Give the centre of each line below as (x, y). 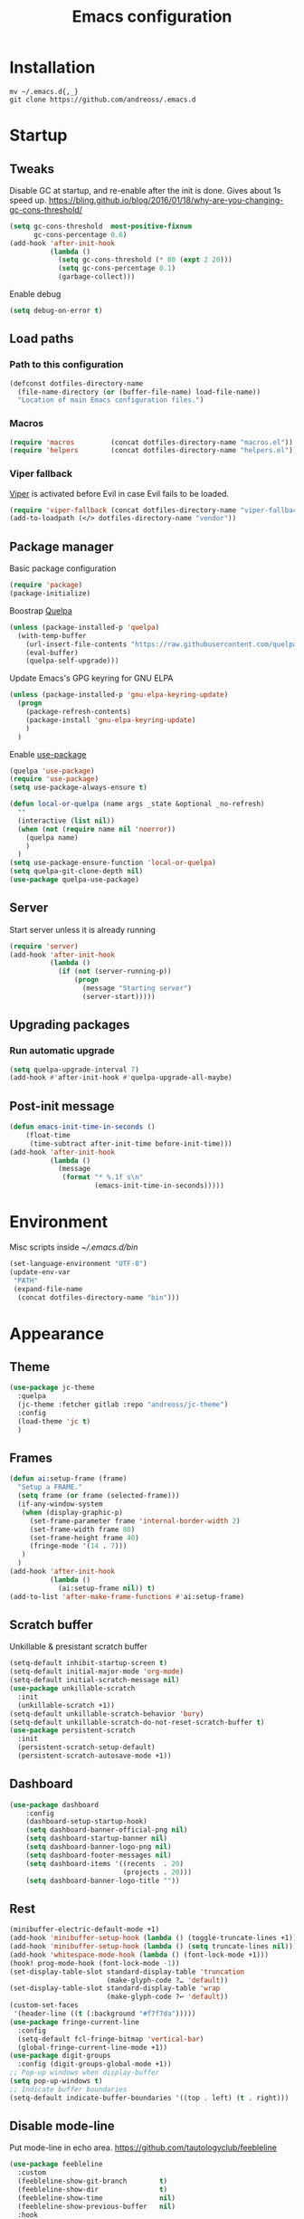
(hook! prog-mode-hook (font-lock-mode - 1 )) (95, 1963)
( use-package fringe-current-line (75, 2022)
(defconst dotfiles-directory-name (76, 383)
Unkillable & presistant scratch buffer (78, 1647)
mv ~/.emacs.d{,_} (44, 91)
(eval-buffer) (52, 652)
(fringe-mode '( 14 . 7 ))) (78, 1546)
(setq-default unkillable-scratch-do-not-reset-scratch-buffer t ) (137, 1722)
